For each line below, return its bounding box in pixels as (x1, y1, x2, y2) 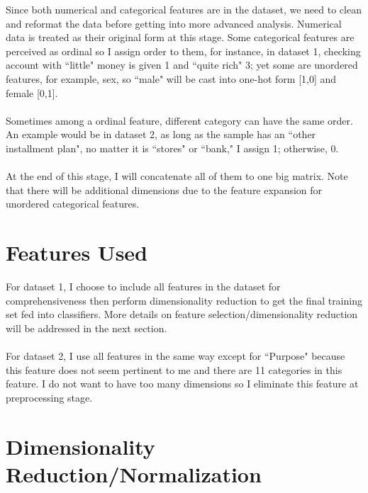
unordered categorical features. (6, 196, 140, 211)
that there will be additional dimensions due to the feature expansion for (6, 182, 323, 197)
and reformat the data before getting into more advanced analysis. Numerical (6, 16, 342, 30)
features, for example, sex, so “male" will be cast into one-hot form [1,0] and (6, 71, 337, 86)
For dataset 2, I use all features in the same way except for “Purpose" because (6, 348, 345, 363)
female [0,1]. (6, 85, 58, 100)
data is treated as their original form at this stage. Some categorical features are (6, 30, 355, 45)
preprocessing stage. (6, 390, 93, 404)
